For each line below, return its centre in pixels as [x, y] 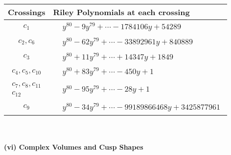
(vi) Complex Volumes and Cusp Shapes [74, 147]
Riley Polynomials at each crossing [121, 12]
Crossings [27, 12]
